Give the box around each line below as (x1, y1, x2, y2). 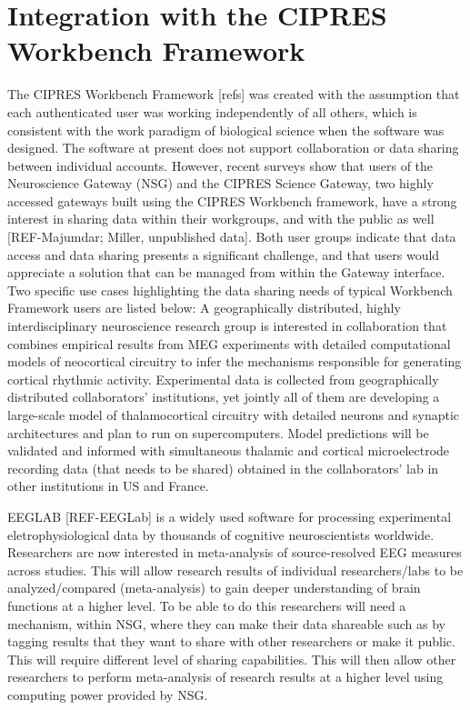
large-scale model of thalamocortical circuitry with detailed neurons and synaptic (7, 405, 460, 424)
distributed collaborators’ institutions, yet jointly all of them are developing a (7, 387, 440, 406)
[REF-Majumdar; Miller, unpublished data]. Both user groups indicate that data (7, 227, 456, 246)
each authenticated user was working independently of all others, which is (7, 102, 417, 121)
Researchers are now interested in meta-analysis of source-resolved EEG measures (7, 543, 462, 562)
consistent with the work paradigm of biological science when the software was (7, 120, 445, 139)
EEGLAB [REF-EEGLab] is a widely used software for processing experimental (7, 506, 452, 525)
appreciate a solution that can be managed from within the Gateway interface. (7, 263, 445, 282)
